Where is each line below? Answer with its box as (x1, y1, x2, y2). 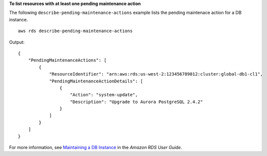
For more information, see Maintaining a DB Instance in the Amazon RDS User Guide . (9, 145, 182, 151)
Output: (9, 39, 25, 45)
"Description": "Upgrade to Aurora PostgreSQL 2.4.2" (70, 99, 203, 105)
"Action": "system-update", (70, 92, 138, 98)
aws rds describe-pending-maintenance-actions (18, 28, 133, 34)
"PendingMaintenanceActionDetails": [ (49, 78, 143, 84)
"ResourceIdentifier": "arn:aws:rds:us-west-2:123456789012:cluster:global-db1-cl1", (49, 72, 263, 77)
